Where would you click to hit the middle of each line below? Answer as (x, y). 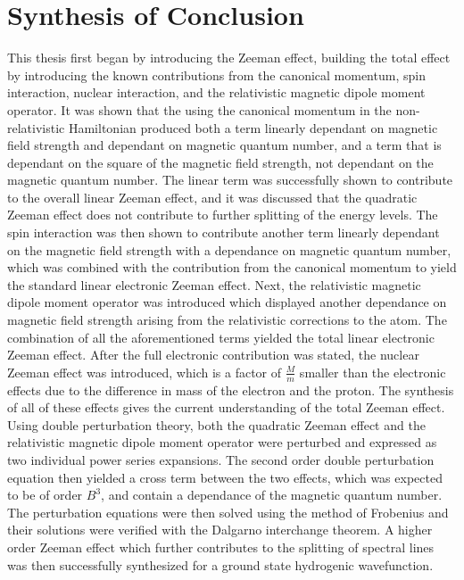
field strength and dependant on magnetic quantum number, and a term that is (224, 145)
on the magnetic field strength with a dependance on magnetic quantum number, (229, 249)
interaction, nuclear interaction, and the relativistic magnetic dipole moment (216, 92)
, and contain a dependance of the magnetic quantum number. (272, 495)
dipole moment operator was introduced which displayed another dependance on (227, 302)
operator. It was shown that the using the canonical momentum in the (199, 109)
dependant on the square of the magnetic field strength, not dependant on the (220, 162)
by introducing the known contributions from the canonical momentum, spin (216, 75)
